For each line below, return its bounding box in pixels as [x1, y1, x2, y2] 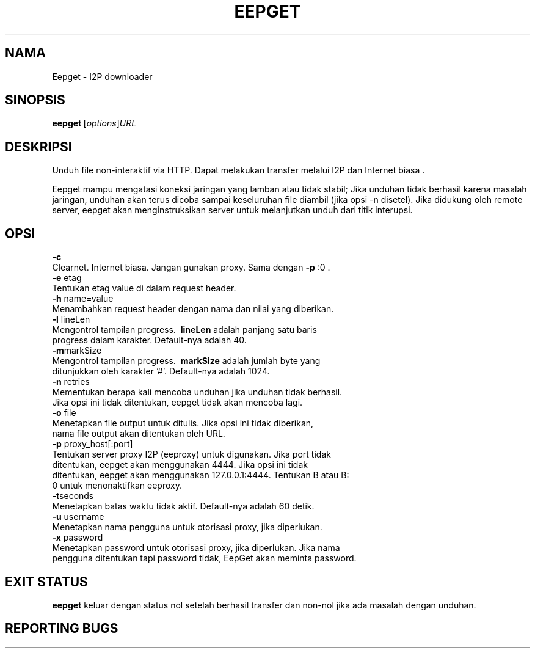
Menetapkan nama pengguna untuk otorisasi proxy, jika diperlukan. [52, 522, 322, 533]
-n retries [52, 376, 90, 387]
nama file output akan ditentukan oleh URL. [52, 428, 225, 439]
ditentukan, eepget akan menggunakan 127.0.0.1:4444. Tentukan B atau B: [52, 470, 349, 481]
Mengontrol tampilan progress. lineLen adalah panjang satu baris [52, 324, 317, 335]
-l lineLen [52, 314, 90, 325]
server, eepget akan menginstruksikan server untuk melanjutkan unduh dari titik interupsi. [52, 205, 413, 216]
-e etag [52, 272, 82, 283]
